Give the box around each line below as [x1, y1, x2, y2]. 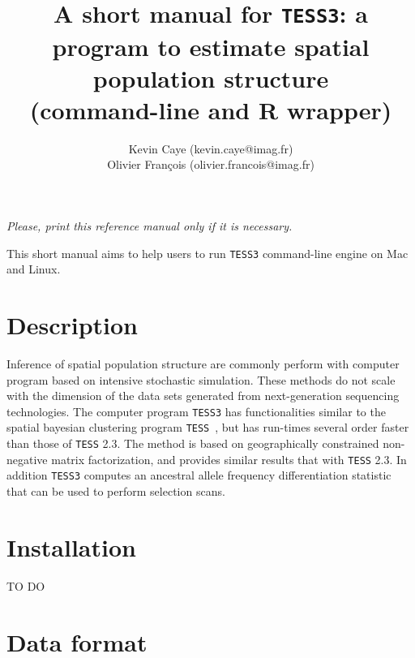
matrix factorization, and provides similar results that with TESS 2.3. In [51, 450, 407, 467]
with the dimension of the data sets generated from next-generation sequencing [6, 387, 400, 404]
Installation [6, 530, 136, 563]
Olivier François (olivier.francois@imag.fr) [107, 156, 314, 173]
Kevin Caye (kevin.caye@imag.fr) [128, 140, 293, 157]
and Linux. [6, 260, 61, 277]
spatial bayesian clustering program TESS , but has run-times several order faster [6, 419, 409, 436]
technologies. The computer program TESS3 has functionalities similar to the [6, 402, 386, 419]
